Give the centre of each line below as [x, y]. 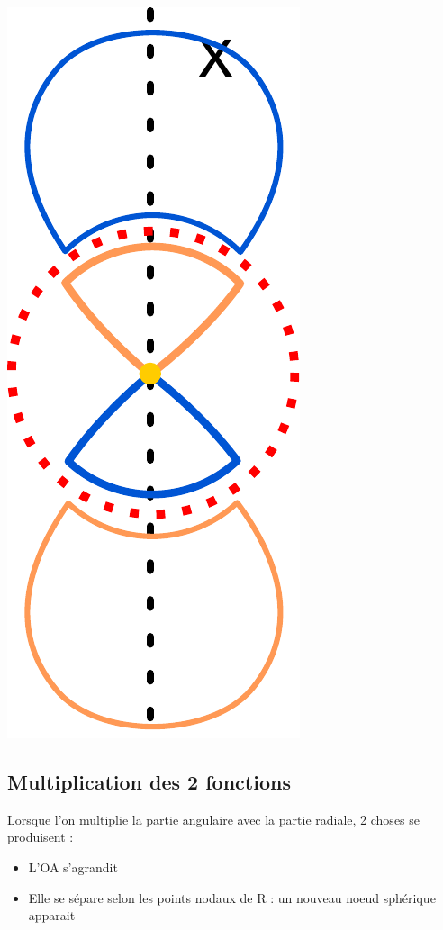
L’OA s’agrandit [73, 867]
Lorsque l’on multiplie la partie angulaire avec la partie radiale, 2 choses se [214, 819]
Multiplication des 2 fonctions [149, 781]
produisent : [41, 837]
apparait [52, 915]
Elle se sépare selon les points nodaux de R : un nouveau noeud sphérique [232, 897]
